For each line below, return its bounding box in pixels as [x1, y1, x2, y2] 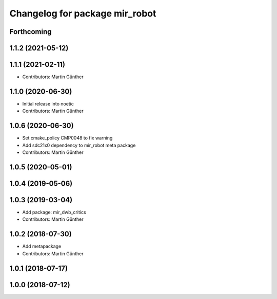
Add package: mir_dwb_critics [22, 209, 87, 216]
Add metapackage [22, 243, 62, 250]
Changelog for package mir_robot [9, 8, 156, 19]
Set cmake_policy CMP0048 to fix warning [22, 135, 113, 141]
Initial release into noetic [22, 101, 74, 107]
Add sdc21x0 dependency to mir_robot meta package [22, 142, 136, 148]
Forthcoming [9, 27, 52, 36]
